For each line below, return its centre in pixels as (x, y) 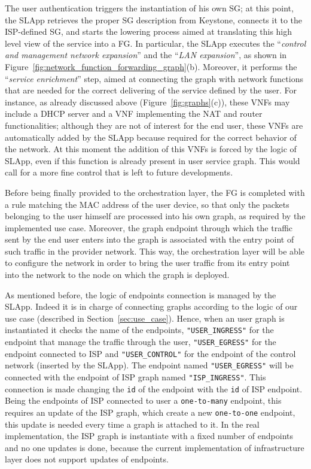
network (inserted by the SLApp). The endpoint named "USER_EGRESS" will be (149, 365)
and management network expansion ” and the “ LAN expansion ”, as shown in (146, 55)
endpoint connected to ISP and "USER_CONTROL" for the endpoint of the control (150, 353)
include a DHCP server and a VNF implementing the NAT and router (134, 114)
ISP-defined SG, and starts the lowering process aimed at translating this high (149, 31)
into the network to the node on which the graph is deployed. (117, 275)
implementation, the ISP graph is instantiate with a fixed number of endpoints (149, 436)
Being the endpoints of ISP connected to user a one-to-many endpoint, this (143, 400)
